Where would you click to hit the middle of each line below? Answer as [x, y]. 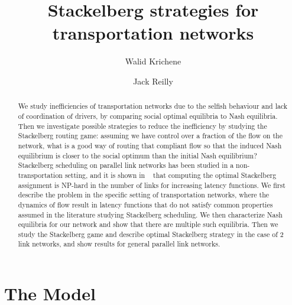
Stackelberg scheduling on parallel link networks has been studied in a [126, 165]
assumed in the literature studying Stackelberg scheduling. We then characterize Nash [150, 214]
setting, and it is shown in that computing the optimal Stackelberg [171, 175]
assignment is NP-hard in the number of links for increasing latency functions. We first [152, 185]
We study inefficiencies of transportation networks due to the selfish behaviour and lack [153, 106]
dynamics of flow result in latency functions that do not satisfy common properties [145, 204]
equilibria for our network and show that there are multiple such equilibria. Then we [148, 224]
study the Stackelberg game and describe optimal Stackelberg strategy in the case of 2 [151, 234]
